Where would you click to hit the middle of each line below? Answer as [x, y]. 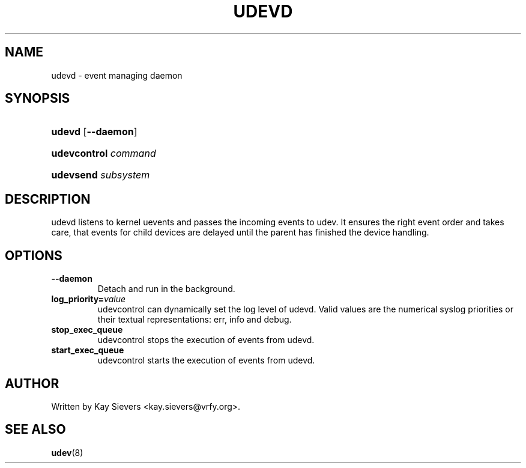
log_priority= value [89, 299]
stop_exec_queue [87, 330]
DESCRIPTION [48, 199]
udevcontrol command [104, 153]
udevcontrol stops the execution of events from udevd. [206, 340]
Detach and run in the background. [166, 289]
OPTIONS [34, 255]
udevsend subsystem [101, 175]
